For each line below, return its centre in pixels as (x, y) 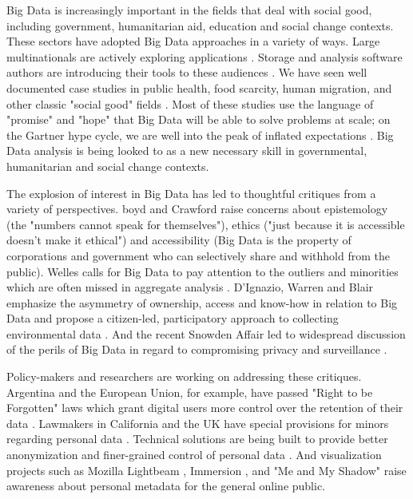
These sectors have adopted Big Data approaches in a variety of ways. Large (193, 41)
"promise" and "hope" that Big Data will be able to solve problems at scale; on (199, 119)
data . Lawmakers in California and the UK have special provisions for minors (198, 423)
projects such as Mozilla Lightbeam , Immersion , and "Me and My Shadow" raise (206, 470)
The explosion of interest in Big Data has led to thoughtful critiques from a (191, 193)
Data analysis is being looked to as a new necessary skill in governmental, (187, 150)
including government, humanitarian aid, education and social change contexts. (200, 25)
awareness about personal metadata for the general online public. (166, 486)
